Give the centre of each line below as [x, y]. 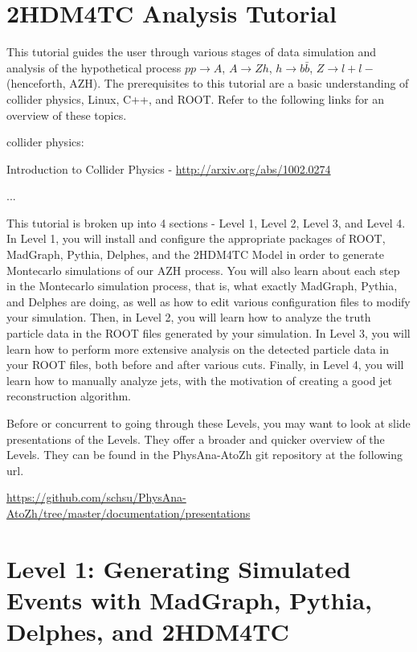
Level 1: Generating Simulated [179, 568]
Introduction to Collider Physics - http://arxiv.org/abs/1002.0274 [169, 168]
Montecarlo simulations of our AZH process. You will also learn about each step [203, 270]
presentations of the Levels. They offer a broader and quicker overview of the [196, 439]
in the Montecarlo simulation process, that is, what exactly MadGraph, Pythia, [202, 286]
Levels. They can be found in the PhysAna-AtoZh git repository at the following [205, 455]
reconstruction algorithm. [69, 396]
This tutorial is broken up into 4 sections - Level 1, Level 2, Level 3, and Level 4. [206, 222]
